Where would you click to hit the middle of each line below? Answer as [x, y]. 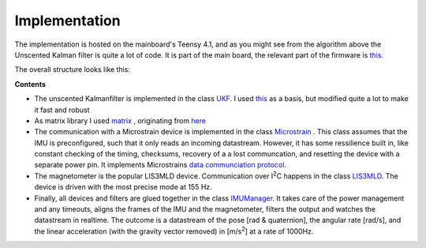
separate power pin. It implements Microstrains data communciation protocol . [161, 165]
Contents [30, 84]
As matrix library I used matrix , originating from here [120, 120]
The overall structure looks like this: [72, 70]
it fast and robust [62, 110]
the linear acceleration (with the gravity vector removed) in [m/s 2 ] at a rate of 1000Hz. [174, 231]
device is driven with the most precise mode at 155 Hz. [123, 187]
